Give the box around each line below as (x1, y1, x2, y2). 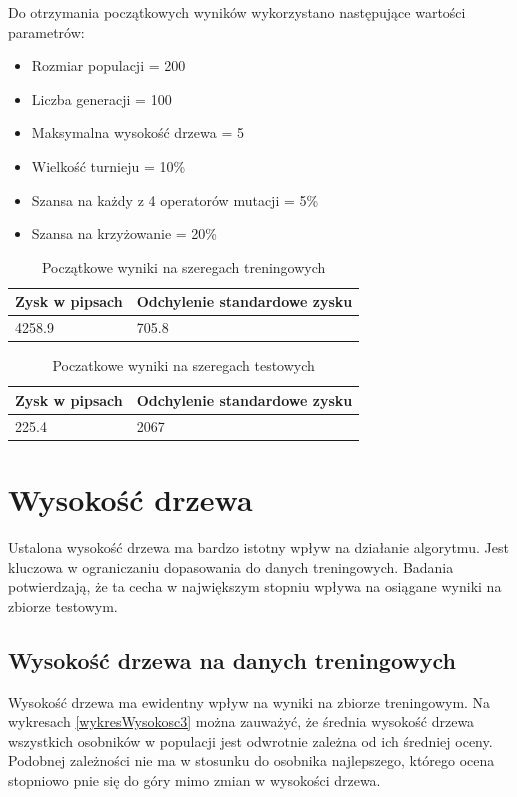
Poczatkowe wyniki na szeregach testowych (52, 355, 315, 376)
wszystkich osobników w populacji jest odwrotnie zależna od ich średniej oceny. (8, 730, 493, 751)
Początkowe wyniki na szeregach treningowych (41, 256, 326, 277)
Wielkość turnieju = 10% (31, 155, 186, 176)
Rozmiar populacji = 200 (31, 55, 186, 76)
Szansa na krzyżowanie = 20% (31, 223, 218, 244)
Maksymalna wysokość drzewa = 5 (31, 122, 244, 143)
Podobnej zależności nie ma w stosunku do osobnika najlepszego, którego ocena (8, 750, 495, 771)
